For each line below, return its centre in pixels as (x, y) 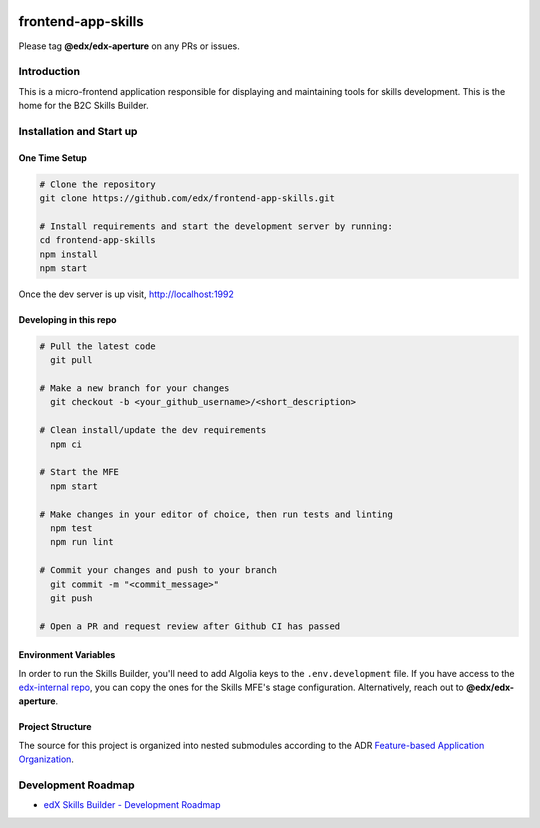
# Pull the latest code (98, 346)
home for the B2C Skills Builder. (83, 106)
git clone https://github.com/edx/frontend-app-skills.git (187, 198)
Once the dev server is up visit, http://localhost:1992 (126, 294)
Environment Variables (67, 655)
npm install (69, 254)
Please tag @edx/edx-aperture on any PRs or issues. (129, 46)
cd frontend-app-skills (98, 240)
